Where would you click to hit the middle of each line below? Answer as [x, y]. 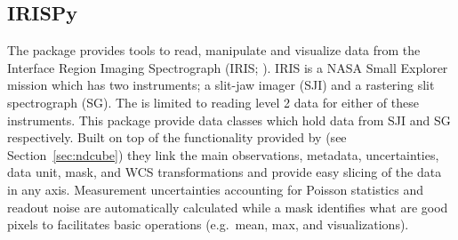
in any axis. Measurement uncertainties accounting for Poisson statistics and [215, 189]
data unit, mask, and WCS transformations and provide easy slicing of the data [225, 172]
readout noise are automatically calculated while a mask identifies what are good [228, 207]
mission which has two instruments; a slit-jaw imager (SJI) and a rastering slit [221, 85]
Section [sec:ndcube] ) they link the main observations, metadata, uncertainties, [223, 154]
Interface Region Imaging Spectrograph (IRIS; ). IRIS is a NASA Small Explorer [228, 67]
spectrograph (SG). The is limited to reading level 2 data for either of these [213, 102]
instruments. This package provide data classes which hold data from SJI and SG [229, 120]
